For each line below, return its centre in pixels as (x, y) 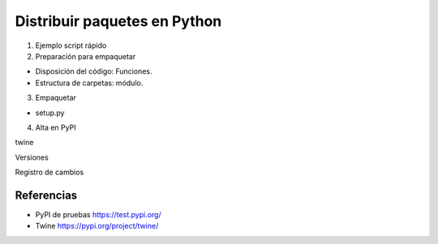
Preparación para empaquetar (86, 56)
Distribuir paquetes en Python (118, 21)
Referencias (46, 195)
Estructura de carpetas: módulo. (89, 83)
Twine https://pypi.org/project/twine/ (97, 226)
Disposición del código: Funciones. (94, 71)
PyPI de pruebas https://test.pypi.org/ (98, 214)
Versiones (32, 157)
